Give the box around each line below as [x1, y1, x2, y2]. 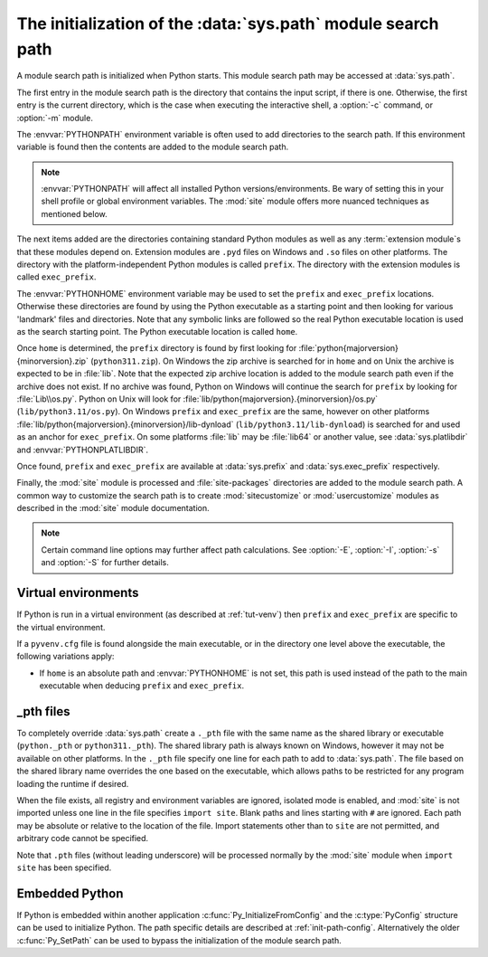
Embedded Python [16, 886, 124, 901]
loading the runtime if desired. [16, 778, 129, 789]
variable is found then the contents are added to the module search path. [16, 141, 289, 153]
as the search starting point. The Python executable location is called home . [16, 326, 298, 336]
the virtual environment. [16, 621, 106, 632]
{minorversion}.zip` [16, 355, 89, 366]
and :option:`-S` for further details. [41, 557, 169, 568]
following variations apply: [16, 651, 115, 662]
